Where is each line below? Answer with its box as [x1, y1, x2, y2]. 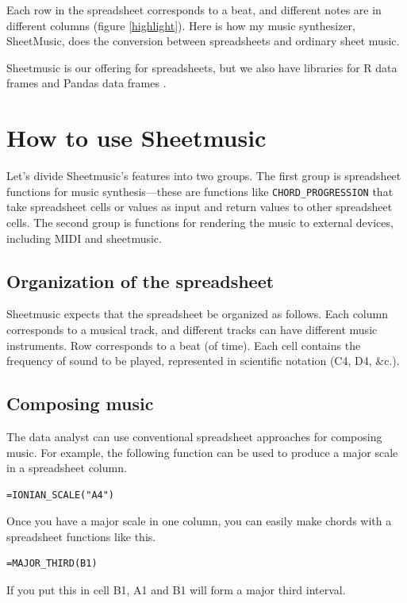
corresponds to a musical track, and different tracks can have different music [6, 321, 378, 337]
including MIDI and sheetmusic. [6, 229, 162, 246]
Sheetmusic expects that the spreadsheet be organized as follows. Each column [6, 305, 388, 322]
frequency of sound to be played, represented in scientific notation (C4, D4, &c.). [6, 352, 400, 369]
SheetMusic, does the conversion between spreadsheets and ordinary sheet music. [6, 33, 400, 49]
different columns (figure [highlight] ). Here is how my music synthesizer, [6, 17, 355, 33]
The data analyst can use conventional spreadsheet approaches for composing [6, 428, 382, 444]
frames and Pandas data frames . [6, 75, 167, 91]
